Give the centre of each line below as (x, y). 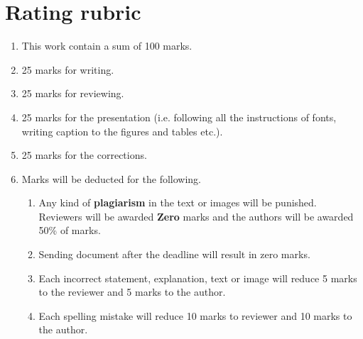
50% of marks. (70, 230)
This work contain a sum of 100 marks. (107, 46)
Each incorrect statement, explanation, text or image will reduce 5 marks (198, 278)
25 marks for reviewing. (73, 93)
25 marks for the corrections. (84, 155)
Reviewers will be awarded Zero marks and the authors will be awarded (196, 216)
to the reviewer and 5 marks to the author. (132, 292)
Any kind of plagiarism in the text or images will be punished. (178, 202)
